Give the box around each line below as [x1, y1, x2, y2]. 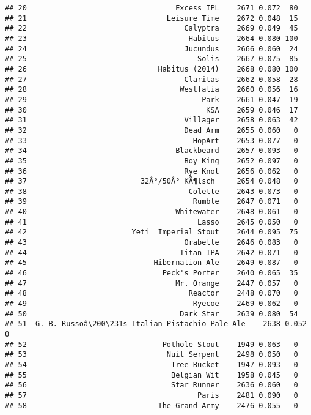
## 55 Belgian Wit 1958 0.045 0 [5, 370, 298, 379]
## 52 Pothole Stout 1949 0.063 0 [5, 340, 298, 349]
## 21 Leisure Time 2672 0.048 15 [5, 13, 298, 23]
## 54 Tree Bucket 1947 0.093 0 [5, 360, 298, 369]
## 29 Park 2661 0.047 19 [5, 95, 298, 104]
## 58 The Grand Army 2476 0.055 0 [5, 401, 298, 410]
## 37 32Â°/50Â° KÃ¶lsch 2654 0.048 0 [5, 177, 298, 186]
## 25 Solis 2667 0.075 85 [5, 54, 298, 64]
